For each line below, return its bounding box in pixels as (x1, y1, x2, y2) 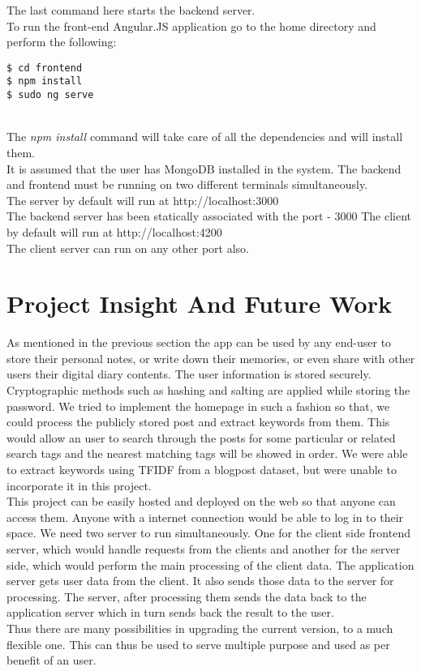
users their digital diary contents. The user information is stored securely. (6, 365, 372, 383)
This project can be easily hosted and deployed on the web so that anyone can (6, 493, 396, 510)
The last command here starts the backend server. (6, 2, 256, 18)
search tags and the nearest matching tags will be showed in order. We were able (6, 445, 408, 462)
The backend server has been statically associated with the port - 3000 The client (6, 207, 411, 224)
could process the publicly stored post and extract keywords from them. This (6, 413, 390, 430)
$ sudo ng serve (6, 89, 94, 101)
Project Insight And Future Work (6, 287, 392, 320)
